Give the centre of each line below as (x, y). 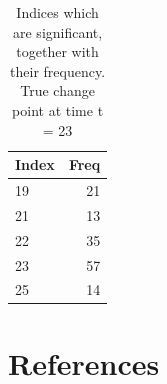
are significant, (58, 31)
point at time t (58, 109)
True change (57, 90)
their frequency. (58, 70)
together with (57, 51)
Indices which (57, 12)
